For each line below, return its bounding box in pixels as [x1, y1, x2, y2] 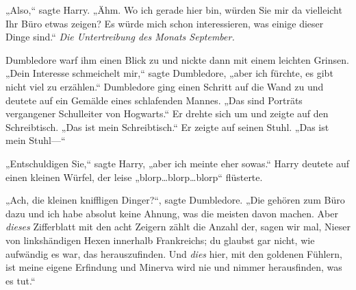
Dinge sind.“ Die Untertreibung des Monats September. [5, 29, 235, 44]
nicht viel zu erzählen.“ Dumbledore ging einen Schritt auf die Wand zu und [5, 79, 324, 93]
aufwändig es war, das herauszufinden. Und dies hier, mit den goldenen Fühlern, [5, 246, 342, 261]
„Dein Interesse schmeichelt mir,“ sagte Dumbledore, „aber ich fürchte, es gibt [5, 66, 333, 80]
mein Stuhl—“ [5, 133, 66, 147]
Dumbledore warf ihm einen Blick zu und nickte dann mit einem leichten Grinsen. [5, 52, 349, 67]
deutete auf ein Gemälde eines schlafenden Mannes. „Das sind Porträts [5, 93, 303, 107]
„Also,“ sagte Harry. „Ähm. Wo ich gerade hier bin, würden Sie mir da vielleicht [5, 3, 342, 16]
